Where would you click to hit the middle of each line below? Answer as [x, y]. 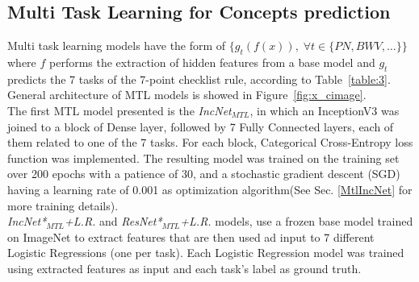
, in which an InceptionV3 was [325, 110]
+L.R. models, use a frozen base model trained [297, 221]
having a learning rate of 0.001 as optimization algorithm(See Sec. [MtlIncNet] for [210, 189]
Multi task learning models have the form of [117, 46]
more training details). [63, 205]
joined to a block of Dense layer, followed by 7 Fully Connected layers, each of [201, 126]
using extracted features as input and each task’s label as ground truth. [184, 268]
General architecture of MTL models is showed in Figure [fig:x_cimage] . [187, 95]
